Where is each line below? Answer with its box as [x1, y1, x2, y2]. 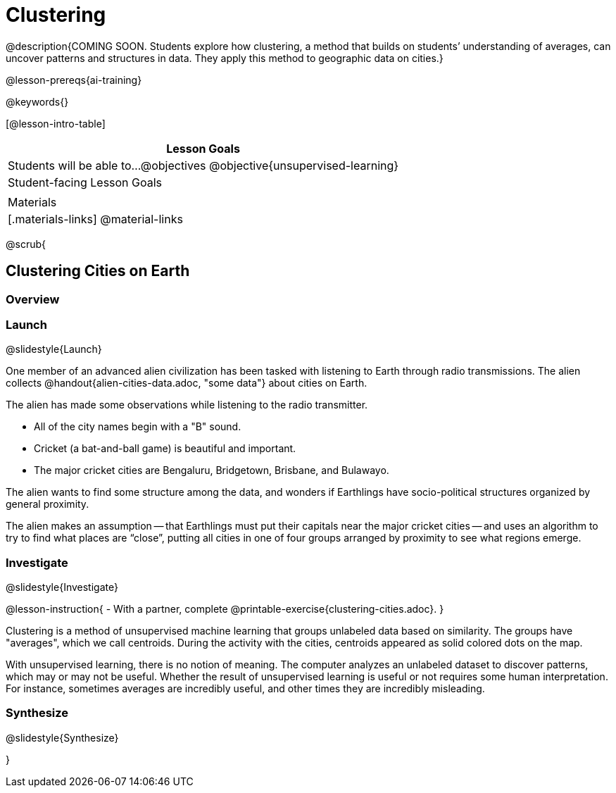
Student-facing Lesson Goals [8, 175, 163, 189]
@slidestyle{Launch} [6, 343, 102, 356]
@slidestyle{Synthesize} [6, 731, 119, 744]
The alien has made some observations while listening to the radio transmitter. [6, 399, 368, 411]
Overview [6, 292, 60, 306]
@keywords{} [6, 95, 69, 108]
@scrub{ [6, 237, 46, 250]
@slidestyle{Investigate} [6, 581, 118, 594]
